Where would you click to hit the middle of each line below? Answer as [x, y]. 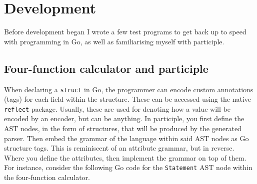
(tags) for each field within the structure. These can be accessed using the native [128, 99]
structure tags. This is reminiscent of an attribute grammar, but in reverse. [119, 148]
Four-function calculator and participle [106, 68]
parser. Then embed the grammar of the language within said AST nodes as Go [126, 138]
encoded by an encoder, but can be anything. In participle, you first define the [124, 118]
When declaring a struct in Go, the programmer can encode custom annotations [129, 89]
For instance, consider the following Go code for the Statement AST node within [128, 167]
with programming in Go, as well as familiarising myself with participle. [114, 41]
